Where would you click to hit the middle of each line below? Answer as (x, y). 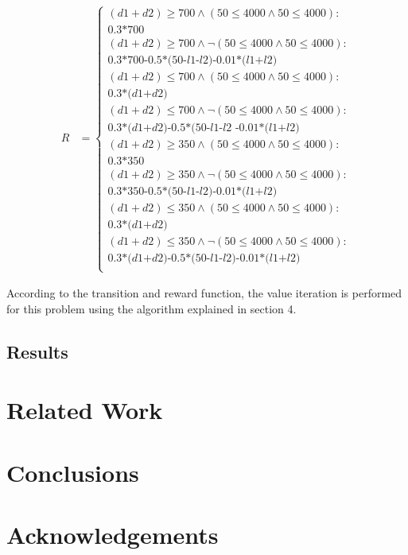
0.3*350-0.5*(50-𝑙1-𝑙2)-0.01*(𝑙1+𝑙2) (192, 191)
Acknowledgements (113, 534)
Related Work (85, 410)
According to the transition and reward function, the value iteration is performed (204, 293)
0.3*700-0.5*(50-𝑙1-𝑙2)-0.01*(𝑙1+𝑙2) (192, 61)
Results (37, 351)
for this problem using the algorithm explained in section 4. (152, 308)
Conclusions (73, 472)
